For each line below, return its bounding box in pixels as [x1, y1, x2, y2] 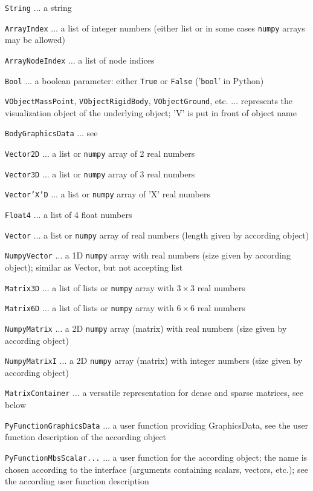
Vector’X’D [5, 191, 48, 200]
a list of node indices [78, 53, 155, 66]
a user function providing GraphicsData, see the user [112, 418, 309, 431]
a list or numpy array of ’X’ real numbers [60, 188, 210, 200]
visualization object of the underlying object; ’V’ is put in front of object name [5, 106, 297, 119]
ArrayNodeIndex [5, 56, 66, 65]
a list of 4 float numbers [44, 208, 132, 221]
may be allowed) [5, 33, 65, 46]
